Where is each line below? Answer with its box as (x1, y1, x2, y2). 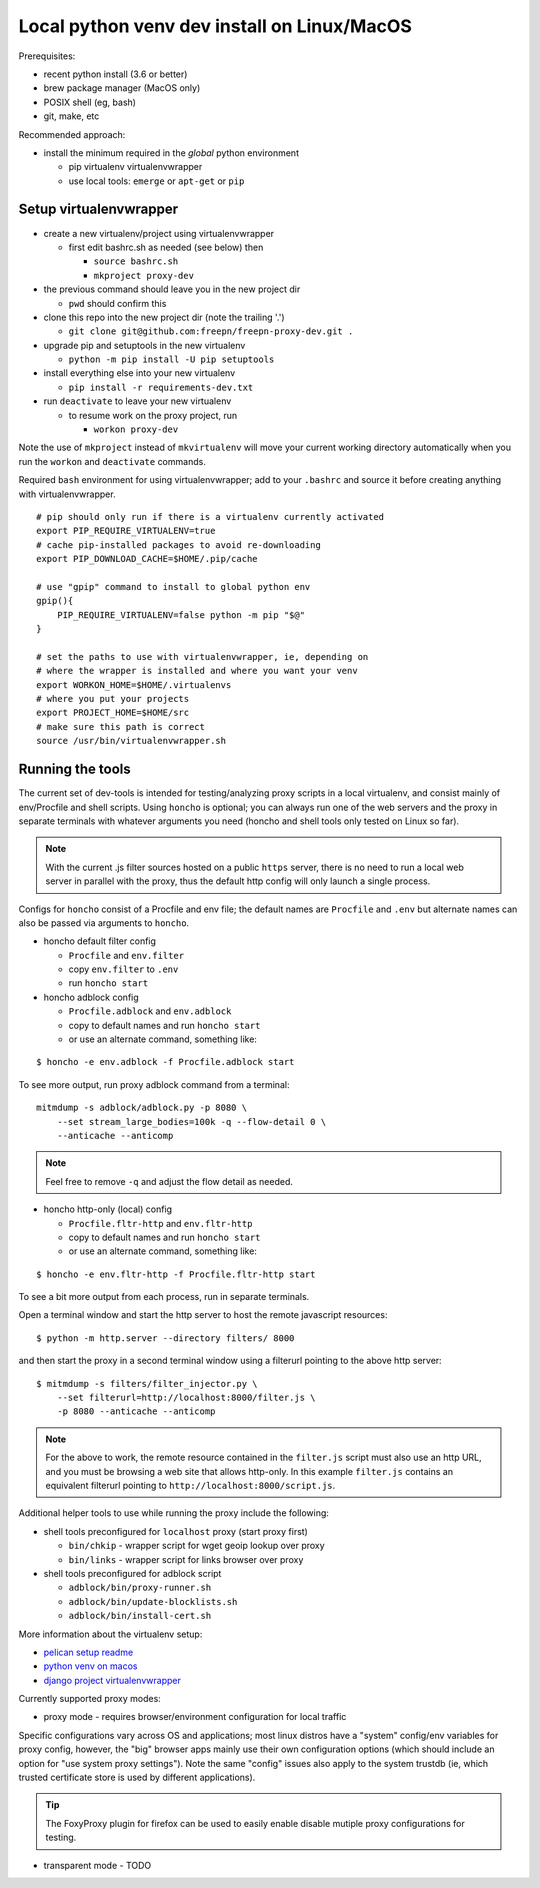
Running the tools (18, 761, 132, 778)
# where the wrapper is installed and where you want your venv (36, 665, 359, 677)
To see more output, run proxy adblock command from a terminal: (18, 1078, 290, 1090)
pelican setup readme (43, 1646, 134, 1658)
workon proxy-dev (93, 424, 179, 435)
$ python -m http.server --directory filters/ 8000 (36, 1332, 295, 1344)
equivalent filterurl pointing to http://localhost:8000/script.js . (45, 1480, 336, 1491)
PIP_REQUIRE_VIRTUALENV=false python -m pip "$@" (56, 609, 305, 620)
